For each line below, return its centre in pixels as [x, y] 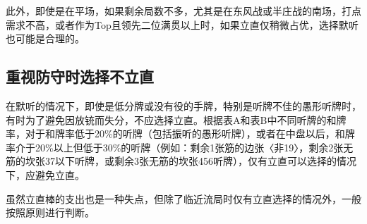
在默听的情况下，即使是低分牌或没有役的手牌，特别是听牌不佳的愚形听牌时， [183, 105]
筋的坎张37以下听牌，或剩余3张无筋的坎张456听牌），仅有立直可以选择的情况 [181, 161]
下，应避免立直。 [45, 174]
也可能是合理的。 [45, 38]
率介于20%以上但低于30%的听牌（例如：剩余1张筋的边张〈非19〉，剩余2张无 [180, 147]
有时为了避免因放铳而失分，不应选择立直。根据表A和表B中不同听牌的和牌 [176, 119]
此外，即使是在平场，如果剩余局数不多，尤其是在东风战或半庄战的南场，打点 [183, 11]
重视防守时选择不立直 [80, 76]
